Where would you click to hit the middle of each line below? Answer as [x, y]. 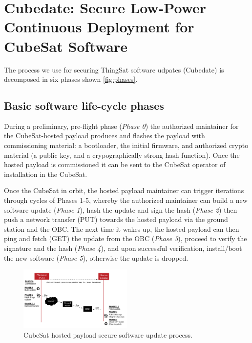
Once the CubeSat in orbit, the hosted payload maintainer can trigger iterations [124, 190]
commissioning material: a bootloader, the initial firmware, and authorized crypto [126, 145]
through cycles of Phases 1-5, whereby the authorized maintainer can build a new [126, 200]
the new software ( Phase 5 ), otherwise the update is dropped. [96, 257]
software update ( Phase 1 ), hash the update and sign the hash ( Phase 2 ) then [121, 209]
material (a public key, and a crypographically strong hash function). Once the [122, 155]
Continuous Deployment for [99, 27]
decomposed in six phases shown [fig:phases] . [71, 79]
